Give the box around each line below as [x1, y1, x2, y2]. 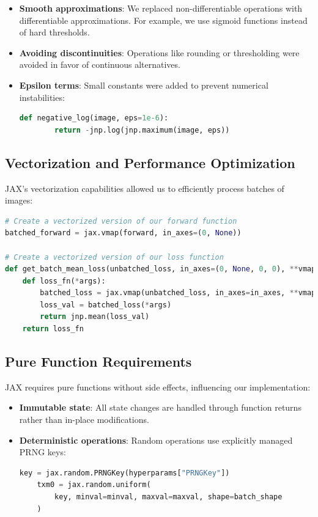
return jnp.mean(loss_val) [40, 312, 150, 321]
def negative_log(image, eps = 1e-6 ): [19, 114, 169, 123]
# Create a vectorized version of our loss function [5, 252, 224, 262]
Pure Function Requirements [5, 352, 192, 371]
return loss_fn [22, 324, 84, 334]
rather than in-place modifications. [19, 413, 149, 426]
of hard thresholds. [19, 26, 90, 38]
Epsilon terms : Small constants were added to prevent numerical [19, 78, 268, 91]
